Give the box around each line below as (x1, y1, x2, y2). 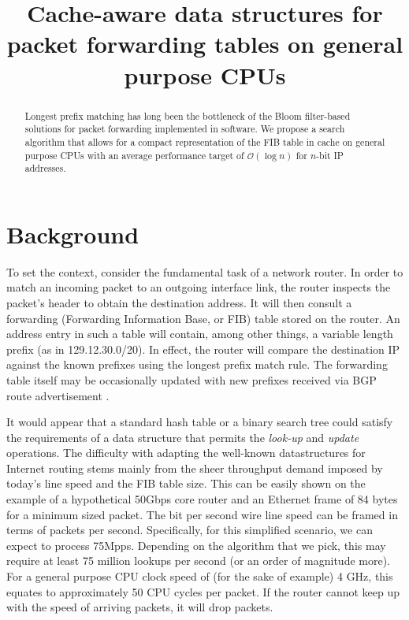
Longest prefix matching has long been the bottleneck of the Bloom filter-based (24, 109, 351, 122)
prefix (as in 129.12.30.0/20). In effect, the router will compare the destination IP (6, 340, 400, 357)
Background (6, 217, 139, 250)
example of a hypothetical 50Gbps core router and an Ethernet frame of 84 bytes (6, 491, 398, 507)
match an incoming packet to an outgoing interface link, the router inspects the (6, 279, 391, 295)
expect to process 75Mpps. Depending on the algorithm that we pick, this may (6, 536, 386, 553)
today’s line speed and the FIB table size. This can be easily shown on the (6, 475, 366, 492)
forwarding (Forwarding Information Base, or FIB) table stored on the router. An (6, 310, 400, 326)
